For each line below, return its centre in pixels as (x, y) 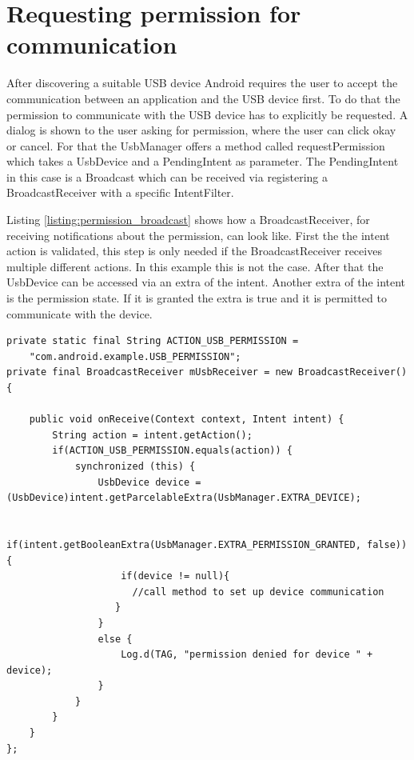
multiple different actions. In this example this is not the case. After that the (195, 266)
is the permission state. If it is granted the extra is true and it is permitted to (197, 298)
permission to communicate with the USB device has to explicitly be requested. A (207, 114)
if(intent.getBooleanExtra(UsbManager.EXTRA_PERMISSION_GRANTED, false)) (207, 544)
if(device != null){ (175, 576)
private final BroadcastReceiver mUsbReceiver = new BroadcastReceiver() (207, 372)
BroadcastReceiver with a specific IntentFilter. (120, 192)
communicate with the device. (80, 313)
